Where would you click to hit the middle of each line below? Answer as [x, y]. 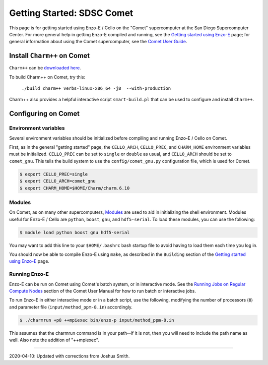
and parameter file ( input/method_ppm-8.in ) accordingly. [71, 307]
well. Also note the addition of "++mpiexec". [54, 340]
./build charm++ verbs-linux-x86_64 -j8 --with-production [96, 89]
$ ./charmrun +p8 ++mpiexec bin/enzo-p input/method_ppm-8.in [97, 320]
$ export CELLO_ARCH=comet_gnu [58, 181]
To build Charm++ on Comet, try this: [47, 77]
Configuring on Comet [44, 114]
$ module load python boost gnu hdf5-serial [75, 232]
